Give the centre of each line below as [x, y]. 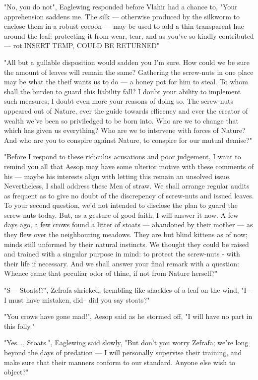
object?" [16, 372]
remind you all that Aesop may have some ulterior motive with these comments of [129, 166]
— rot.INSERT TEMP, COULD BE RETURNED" [82, 45]
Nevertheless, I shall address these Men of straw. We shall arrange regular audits [127, 186]
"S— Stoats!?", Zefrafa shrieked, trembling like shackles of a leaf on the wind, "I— [129, 290]
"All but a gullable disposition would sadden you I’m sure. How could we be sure [127, 62]
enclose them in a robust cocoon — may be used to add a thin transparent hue [124, 26]
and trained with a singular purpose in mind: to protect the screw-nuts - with [122, 254]
